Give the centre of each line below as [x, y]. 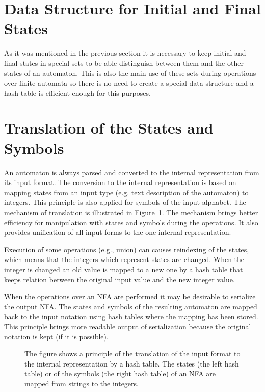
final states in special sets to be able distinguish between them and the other [124, 62]
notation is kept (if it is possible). [56, 336]
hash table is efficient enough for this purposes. [77, 93]
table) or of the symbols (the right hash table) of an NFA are [120, 373]
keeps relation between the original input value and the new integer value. [120, 279]
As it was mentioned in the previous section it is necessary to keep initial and [125, 53]
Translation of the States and [109, 128]
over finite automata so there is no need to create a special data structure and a [129, 83]
